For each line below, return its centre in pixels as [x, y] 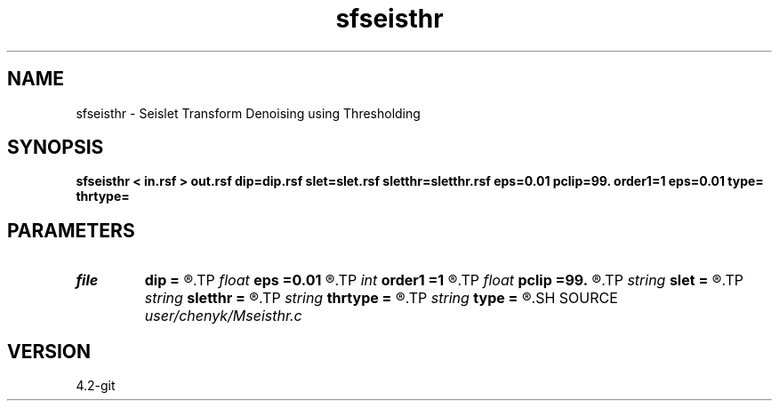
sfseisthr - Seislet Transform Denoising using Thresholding [248, 113]
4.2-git [96, 386]
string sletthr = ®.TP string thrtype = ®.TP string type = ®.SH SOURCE [381, 298]
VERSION [49, 351]
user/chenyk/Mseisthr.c [223, 316]
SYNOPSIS [56, 148]
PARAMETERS [71, 230]
